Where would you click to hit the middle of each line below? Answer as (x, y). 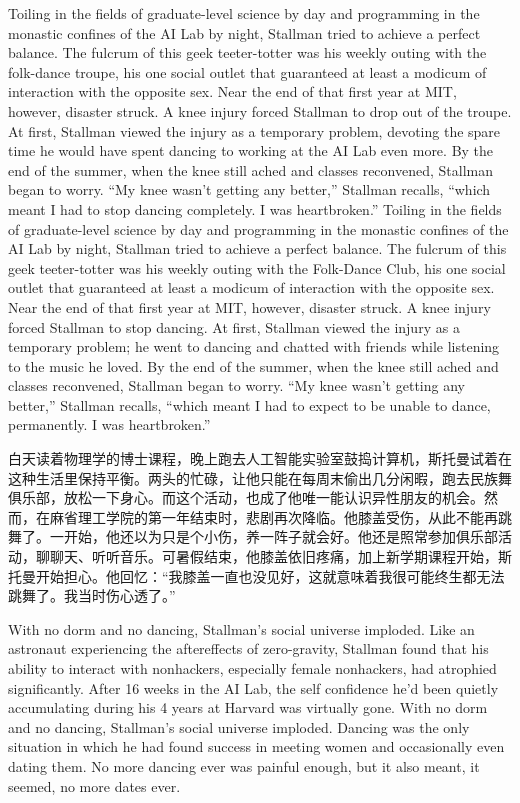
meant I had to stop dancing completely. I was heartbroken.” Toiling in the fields (255, 208)
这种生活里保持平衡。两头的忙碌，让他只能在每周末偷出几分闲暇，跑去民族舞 (260, 477)
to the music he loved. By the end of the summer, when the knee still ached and (253, 365)
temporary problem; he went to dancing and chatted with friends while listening (254, 346)
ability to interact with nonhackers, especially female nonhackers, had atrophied (252, 668)
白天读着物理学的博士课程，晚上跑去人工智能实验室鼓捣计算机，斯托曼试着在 (260, 458)
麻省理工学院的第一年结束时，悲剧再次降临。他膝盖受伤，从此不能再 (273, 516)
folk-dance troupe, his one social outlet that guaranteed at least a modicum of (247, 71)
